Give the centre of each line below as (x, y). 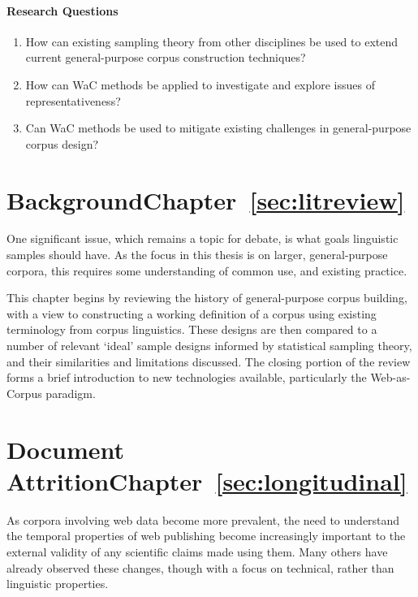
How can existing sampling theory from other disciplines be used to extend (212, 41)
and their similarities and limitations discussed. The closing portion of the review (209, 361)
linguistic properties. (58, 584)
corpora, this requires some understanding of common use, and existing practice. (207, 270)
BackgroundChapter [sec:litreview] (206, 199)
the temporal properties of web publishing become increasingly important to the (206, 536)
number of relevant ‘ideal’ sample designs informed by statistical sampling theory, (209, 346)
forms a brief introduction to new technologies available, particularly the (187, 377)
